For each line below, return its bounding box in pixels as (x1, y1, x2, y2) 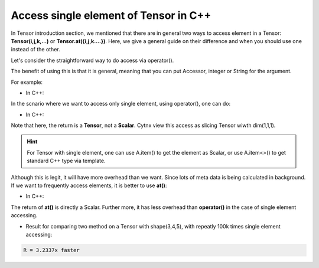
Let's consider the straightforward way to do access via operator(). (11, 57, 174, 64)
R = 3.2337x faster (23, 247, 80, 253)
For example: (11, 79, 43, 86)
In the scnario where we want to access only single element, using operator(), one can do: (11, 100, 230, 107)
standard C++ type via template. (27, 157, 106, 165)
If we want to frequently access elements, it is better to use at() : (11, 182, 167, 189)
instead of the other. (11, 46, 60, 53)
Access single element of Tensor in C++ (11, 9, 211, 22)
